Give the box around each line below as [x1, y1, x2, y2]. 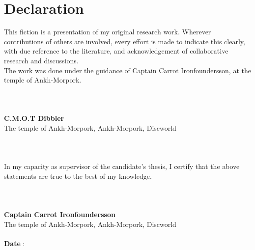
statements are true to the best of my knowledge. [4, 171, 152, 181]
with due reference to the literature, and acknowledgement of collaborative [4, 46, 228, 56]
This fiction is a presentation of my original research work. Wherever [4, 27, 211, 37]
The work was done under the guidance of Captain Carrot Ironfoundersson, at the [4, 65, 251, 75]
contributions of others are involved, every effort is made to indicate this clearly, [4, 36, 245, 46]
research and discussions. [4, 55, 79, 65]
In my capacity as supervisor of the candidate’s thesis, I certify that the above [4, 161, 240, 171]
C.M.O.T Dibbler [4, 113, 64, 123]
